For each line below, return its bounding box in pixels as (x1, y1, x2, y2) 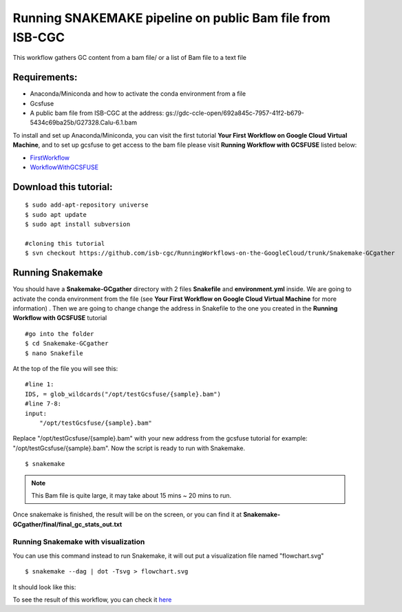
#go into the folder (25, 330, 94, 337)
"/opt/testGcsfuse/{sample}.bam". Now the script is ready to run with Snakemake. (12, 444, 246, 452)
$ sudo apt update (25, 211, 87, 218)
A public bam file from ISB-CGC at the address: (30, 109, 165, 117)
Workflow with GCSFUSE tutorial (12, 314, 107, 322)
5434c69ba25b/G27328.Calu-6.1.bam (30, 118, 138, 127)
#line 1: (25, 381, 54, 388)
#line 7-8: (25, 400, 62, 408)
